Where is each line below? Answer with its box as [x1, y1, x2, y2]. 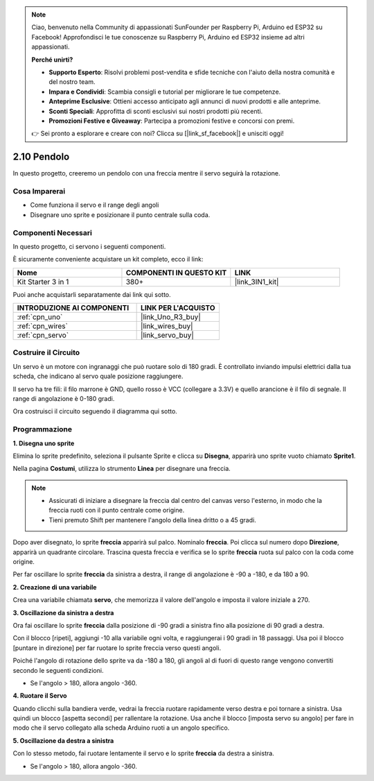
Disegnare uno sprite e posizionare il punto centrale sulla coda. [30, 210, 211, 218]
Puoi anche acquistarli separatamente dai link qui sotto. [12, 290, 171, 298]
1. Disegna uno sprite [12, 439, 75, 447]
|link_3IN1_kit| [234, 277, 279, 286]
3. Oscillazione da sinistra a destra [12, 608, 114, 617]
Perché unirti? [31, 55, 73, 64]
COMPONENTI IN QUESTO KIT [125, 268, 227, 277]
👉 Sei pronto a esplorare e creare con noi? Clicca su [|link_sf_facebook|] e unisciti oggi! [31, 129, 284, 138]
